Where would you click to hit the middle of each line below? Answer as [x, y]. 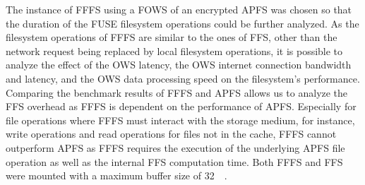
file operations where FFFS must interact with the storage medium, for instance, [180, 120]
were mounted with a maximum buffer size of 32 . [116, 175]
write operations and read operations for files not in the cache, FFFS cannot [171, 134]
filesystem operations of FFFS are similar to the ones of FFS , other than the [172, 37]
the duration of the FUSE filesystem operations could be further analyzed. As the [182, 23]
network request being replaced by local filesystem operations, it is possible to [174, 50]
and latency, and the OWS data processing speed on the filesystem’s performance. [183, 78]
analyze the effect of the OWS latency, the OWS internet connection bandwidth [179, 65]
